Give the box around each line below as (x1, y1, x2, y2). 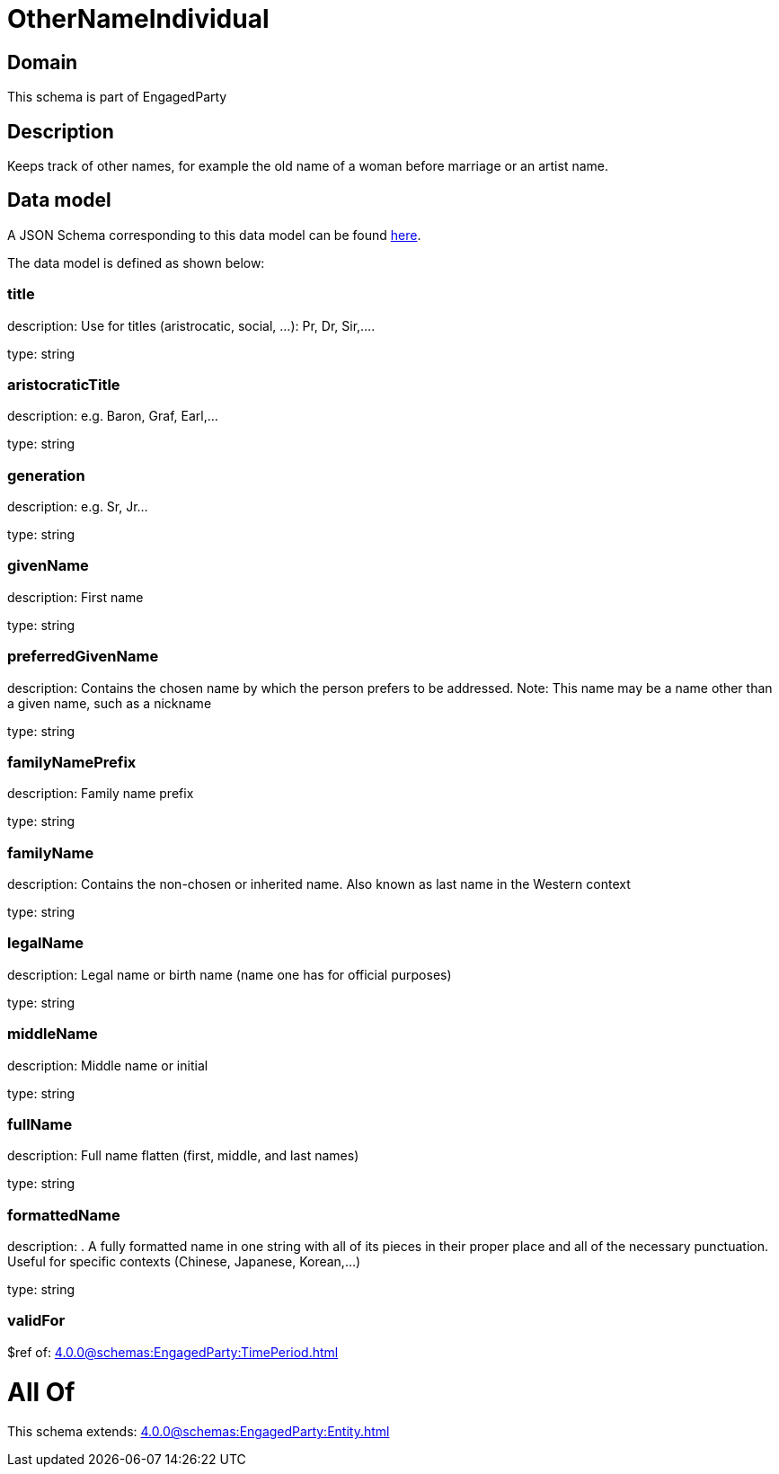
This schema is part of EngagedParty (7, 89, 227, 105)
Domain (7, 50, 78, 74)
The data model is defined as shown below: (7, 254, 265, 271)
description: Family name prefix (7, 786, 194, 802)
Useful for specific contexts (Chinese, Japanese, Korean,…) (7, 1254, 361, 1270)
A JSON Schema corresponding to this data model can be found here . (7, 226, 421, 243)
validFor (7, 1311, 66, 1330)
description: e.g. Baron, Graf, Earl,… (7, 408, 218, 424)
